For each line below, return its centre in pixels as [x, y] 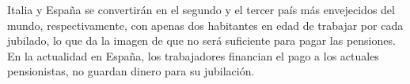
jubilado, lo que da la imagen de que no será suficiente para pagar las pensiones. [201, 40]
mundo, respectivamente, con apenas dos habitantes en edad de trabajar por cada [205, 25]
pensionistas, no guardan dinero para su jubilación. [131, 71]
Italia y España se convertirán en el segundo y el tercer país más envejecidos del [201, 9]
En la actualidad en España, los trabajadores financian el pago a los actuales [193, 55]
